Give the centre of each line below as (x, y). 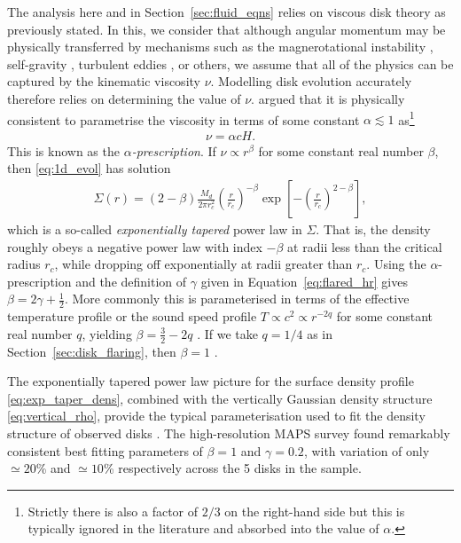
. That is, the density (373, 229)
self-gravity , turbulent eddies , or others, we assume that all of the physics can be (230, 63)
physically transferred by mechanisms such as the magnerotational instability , (220, 47)
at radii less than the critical (365, 246)
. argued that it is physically (328, 98)
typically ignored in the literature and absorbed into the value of (203, 528)
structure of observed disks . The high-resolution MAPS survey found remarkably (229, 433)
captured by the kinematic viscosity (104, 81)
